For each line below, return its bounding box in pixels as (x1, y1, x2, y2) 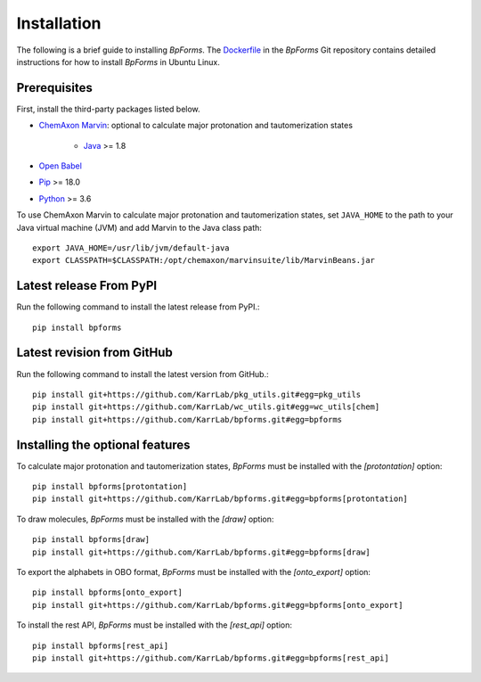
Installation (16, 13, 102, 33)
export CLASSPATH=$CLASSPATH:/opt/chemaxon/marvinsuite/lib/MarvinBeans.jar (32, 255, 376, 266)
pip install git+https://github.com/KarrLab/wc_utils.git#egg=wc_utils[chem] (32, 402, 380, 412)
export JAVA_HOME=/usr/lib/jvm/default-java (32, 242, 231, 253)
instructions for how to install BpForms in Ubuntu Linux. (16, 56, 220, 67)
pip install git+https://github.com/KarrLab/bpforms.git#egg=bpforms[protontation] (32, 494, 409, 504)
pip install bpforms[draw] (32, 535, 151, 545)
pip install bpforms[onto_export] (32, 588, 183, 597)
